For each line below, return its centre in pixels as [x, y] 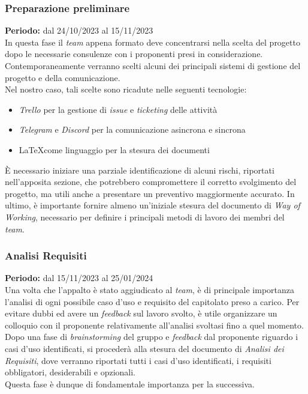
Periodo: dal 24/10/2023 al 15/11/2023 [79, 30]
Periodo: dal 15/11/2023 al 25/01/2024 [79, 278]
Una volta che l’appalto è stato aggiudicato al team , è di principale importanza [150, 289]
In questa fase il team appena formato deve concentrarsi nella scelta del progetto [153, 42]
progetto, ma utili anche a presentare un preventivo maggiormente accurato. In [150, 193]
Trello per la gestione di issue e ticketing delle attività [118, 109]
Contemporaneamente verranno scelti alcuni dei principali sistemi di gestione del [153, 65]
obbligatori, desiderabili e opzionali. [70, 372]
